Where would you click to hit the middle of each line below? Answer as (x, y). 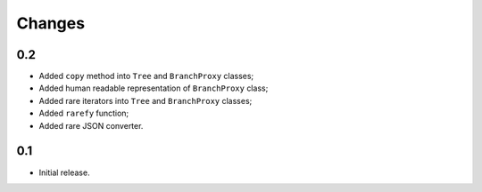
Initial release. (64, 172)
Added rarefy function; (84, 113)
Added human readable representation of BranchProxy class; (154, 88)
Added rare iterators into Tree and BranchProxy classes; (145, 100)
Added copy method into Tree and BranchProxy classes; (146, 76)
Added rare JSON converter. (91, 125)
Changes (50, 23)
